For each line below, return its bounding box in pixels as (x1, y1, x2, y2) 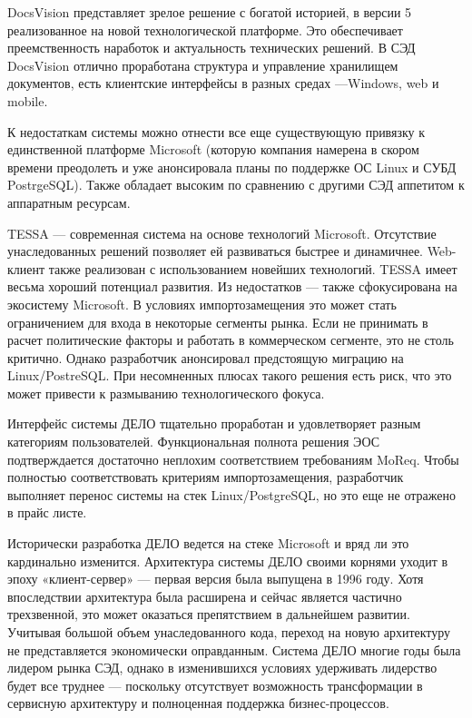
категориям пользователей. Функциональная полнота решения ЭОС (7, 432, 380, 451)
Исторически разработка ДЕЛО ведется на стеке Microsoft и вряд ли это (7, 534, 409, 553)
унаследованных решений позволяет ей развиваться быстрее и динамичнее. (7, 241, 423, 261)
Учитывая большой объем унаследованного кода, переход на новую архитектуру (7, 623, 451, 641)
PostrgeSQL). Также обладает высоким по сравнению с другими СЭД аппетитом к (7, 175, 465, 194)
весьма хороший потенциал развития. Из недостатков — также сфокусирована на (7, 277, 457, 296)
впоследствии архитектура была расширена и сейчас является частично (7, 586, 402, 605)
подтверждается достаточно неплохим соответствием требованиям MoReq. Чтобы (7, 449, 459, 468)
